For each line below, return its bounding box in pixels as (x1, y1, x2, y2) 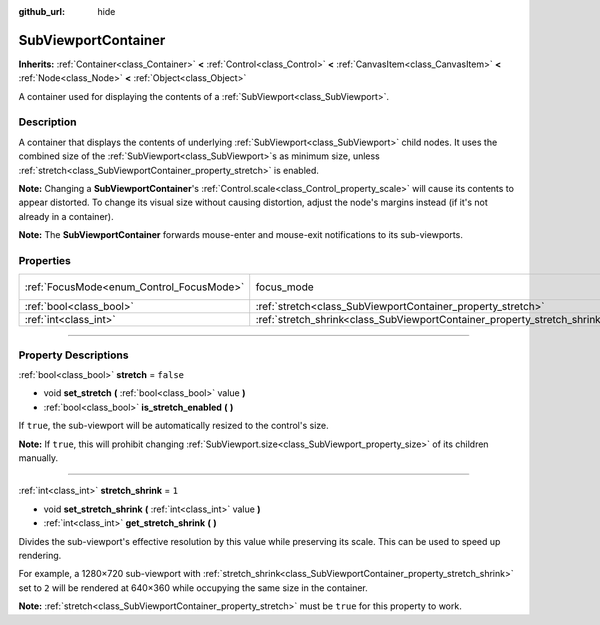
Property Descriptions (18, 348, 129, 362)
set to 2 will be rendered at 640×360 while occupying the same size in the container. (18, 581, 369, 594)
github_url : (18, 6, 65, 17)
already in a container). (18, 210, 114, 222)
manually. (18, 452, 59, 464)
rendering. (18, 549, 62, 561)
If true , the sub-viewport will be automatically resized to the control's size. (18, 420, 329, 432)
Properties (18, 253, 72, 267)
